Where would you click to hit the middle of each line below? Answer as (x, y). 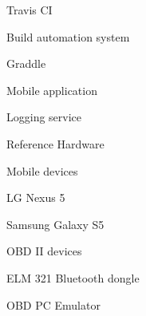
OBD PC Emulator (53, 304)
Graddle (26, 63)
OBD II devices (44, 251)
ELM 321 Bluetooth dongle (73, 277)
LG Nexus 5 (36, 197)
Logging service (44, 117)
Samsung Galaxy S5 (55, 224)
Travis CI (30, 10)
